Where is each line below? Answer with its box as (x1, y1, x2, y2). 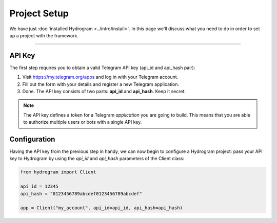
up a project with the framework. (9, 32, 79, 38)
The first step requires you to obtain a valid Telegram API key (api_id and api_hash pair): (9, 64, 195, 71)
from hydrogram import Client (20, 169, 96, 175)
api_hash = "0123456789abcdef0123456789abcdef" (20, 191, 142, 196)
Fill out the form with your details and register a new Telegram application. (22, 81, 180, 87)
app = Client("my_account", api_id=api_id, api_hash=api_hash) (20, 205, 183, 211)
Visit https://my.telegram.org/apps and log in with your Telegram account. (22, 74, 179, 80)
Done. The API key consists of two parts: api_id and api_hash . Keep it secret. (22, 88, 186, 95)
